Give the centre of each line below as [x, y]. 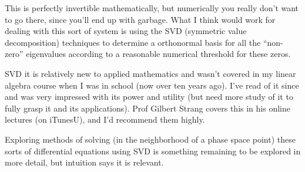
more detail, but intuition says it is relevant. [84, 162]
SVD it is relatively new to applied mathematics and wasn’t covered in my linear [150, 73]
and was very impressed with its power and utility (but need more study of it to [149, 97]
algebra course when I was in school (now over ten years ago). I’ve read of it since [152, 85]
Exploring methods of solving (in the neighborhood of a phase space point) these [150, 139]
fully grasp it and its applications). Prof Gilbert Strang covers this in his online [148, 108]
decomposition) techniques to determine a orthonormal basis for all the [133, 42]
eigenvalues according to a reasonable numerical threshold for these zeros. [158, 54]
